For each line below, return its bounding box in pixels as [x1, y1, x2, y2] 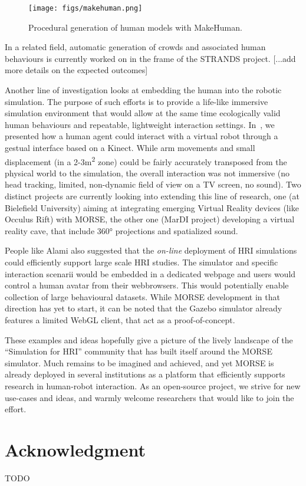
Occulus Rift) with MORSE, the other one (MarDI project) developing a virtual [5, 213, 295, 225]
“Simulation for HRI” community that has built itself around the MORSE [5, 345, 272, 357]
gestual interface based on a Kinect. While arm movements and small [5, 142, 255, 153]
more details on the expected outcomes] [5, 64, 148, 76]
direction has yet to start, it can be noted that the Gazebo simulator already [5, 302, 282, 314]
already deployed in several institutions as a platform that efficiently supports [5, 368, 285, 380]
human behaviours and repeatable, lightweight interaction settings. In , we [5, 118, 275, 130]
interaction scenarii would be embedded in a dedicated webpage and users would [5, 267, 296, 280]
